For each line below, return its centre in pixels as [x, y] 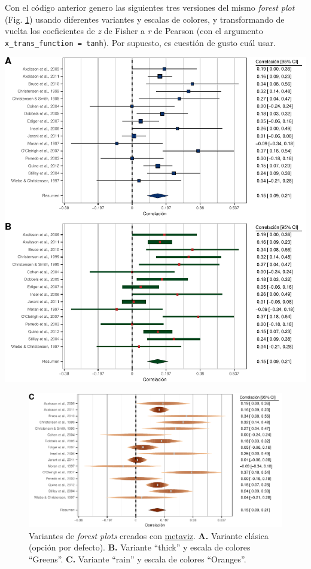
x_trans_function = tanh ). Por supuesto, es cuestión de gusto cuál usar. [140, 42]
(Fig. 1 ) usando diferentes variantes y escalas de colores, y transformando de [145, 19]
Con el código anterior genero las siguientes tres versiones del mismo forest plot [150, 7]
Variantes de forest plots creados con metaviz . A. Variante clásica [149, 535]
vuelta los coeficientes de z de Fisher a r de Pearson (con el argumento [134, 31]
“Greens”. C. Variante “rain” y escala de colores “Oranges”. [138, 559]
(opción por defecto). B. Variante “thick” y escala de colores [140, 547]
